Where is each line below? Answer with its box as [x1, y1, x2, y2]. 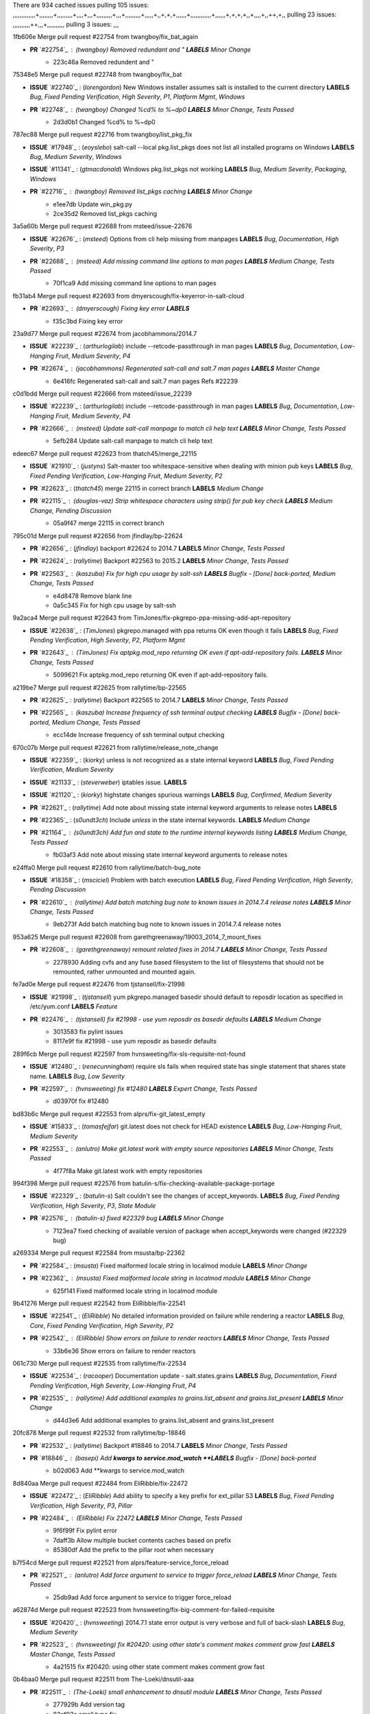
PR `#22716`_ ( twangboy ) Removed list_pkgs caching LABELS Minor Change [29, 187, 253, 195]
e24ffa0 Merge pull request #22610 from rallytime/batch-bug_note [12, 863, 201, 871]
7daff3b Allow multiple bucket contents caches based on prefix [53, 1536, 232, 1544]
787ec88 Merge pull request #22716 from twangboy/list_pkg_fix [12, 130, 193, 138]
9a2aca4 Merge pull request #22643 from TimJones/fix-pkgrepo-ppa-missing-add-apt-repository [12, 614, 291, 622]
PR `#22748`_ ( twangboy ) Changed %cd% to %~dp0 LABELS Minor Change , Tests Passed [29, 105, 295, 113]
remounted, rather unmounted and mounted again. [53, 967, 196, 976]
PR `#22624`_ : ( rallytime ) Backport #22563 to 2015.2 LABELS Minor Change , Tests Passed [29, 557, 289, 565]
